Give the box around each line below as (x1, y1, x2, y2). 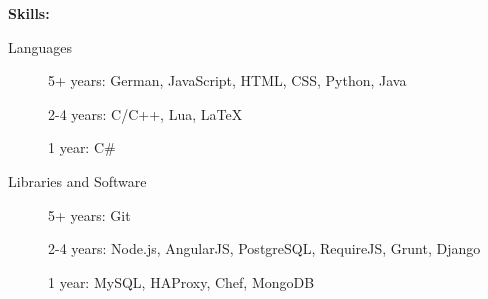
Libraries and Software (8, 170, 147, 191)
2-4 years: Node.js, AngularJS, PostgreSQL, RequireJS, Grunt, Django (48, 238, 481, 259)
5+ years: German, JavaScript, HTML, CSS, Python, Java (48, 70, 407, 91)
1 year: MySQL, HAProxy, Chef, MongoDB (48, 271, 315, 292)
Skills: (8, 3, 50, 23)
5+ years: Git (48, 204, 131, 225)
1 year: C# (48, 137, 116, 158)
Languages (8, 36, 73, 57)
